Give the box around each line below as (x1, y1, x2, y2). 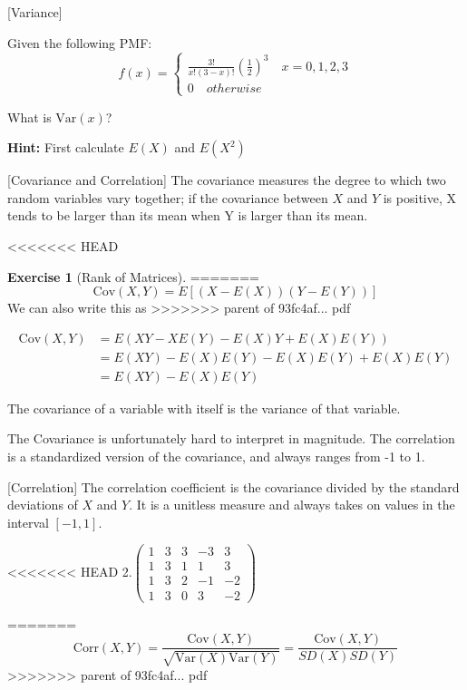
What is (7, 107, 52, 126)
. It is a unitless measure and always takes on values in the (129, 495, 455, 514)
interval (7, 512, 49, 531)
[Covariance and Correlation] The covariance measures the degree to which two (7, 170, 446, 190)
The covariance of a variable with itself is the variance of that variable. (7, 398, 401, 417)
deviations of (7, 495, 78, 514)
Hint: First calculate (7, 138, 124, 157)
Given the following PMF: (7, 33, 152, 52)
